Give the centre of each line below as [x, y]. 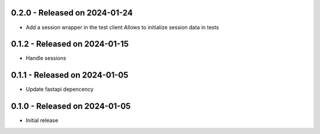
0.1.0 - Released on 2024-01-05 [71, 106]
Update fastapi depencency [60, 90]
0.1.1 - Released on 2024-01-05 [70, 75]
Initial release [42, 120]
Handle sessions [46, 58]
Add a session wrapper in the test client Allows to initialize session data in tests [122, 27]
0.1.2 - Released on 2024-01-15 [70, 44]
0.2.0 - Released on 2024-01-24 [72, 13]
